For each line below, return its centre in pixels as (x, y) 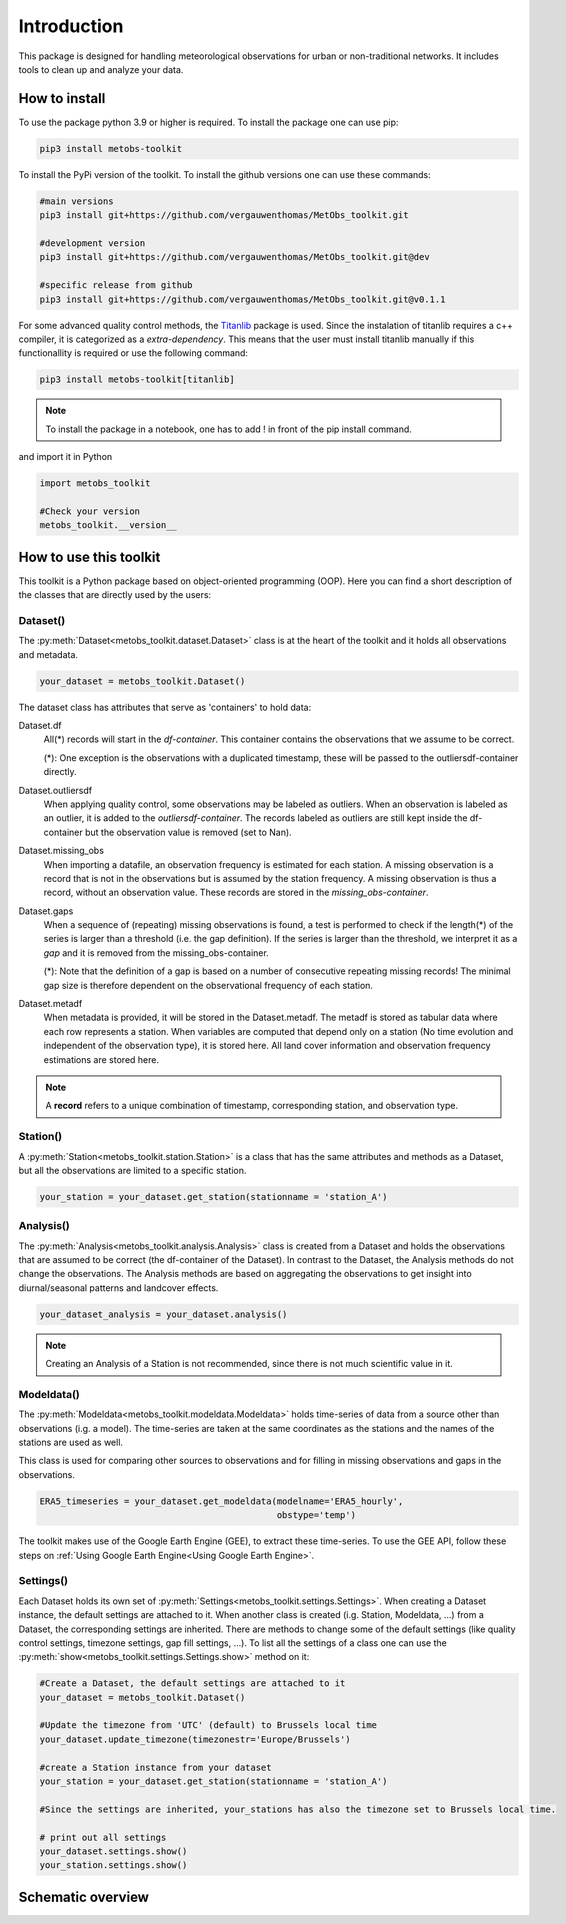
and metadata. (48, 654)
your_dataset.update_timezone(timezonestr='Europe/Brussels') (195, 1739)
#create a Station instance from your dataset (155, 1767)
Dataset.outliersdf (55, 790)
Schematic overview (84, 1896)
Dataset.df (40, 725)
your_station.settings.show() (113, 1865)
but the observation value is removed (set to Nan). (188, 832)
